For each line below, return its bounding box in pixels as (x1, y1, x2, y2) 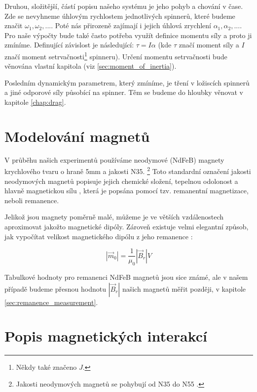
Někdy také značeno (16, 362, 77, 372)
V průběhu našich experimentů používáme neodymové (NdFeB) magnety (4, 154, 224, 165)
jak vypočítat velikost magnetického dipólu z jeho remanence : (4, 231, 193, 241)
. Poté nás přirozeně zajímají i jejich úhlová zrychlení (51, 20, 211, 31)
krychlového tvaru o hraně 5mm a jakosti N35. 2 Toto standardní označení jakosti (4, 165, 251, 176)
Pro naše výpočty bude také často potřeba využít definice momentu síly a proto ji (4, 30, 252, 40)
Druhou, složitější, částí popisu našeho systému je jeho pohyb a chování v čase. (4, 1, 243, 11)
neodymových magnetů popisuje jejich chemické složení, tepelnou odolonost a (4, 175, 238, 186)
